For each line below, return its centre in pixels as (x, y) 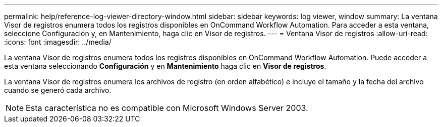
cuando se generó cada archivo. (58, 90)
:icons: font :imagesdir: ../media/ (58, 42)
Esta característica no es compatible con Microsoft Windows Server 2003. (167, 108)
